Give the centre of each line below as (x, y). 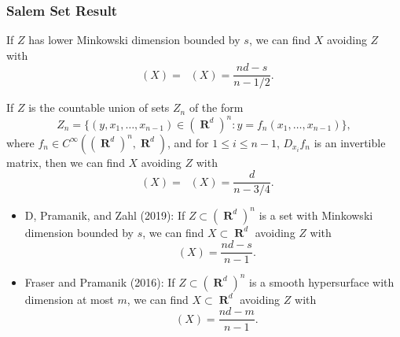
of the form (216, 107)
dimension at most (69, 299)
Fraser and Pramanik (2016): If (100, 281)
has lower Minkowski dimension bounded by (134, 40)
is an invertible (350, 142)
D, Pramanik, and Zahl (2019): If (105, 215)
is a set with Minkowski (316, 215)
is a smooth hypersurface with (322, 281)
